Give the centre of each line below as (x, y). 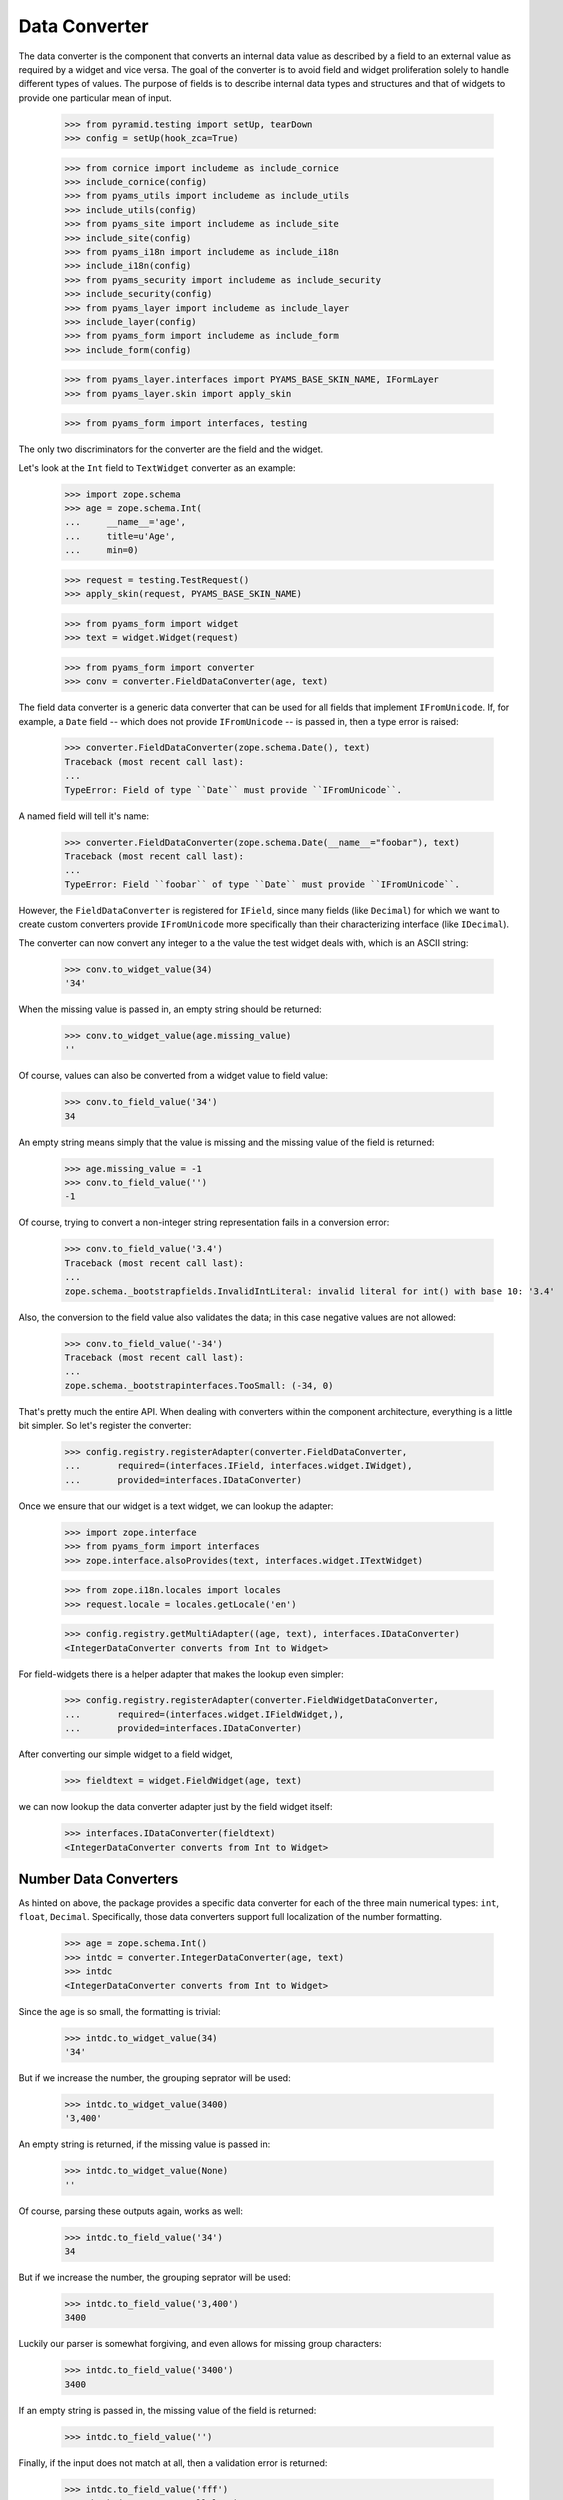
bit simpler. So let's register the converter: (105, 1426)
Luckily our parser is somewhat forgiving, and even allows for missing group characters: (200, 2344)
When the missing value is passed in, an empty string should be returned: (170, 1009)
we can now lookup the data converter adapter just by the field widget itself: (175, 1807)
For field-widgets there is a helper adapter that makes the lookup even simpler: (181, 1674)
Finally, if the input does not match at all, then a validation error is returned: (173, 2462)
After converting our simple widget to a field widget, (126, 1754)
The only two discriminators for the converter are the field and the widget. (171, 449)
